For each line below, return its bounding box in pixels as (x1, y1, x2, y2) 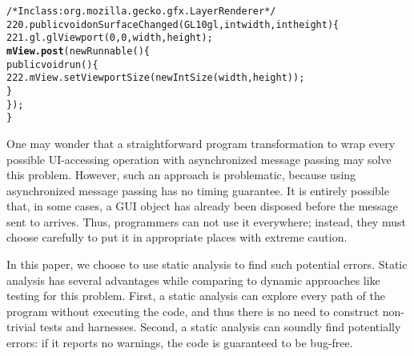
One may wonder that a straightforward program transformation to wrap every (6, 134, 396, 151)
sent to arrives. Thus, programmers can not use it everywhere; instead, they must (6, 213, 406, 230)
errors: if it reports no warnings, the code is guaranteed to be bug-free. (6, 334, 353, 351)
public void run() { (6, 58, 98, 70)
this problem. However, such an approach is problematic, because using (6, 166, 356, 183)
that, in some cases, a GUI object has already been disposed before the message (6, 198, 398, 214)
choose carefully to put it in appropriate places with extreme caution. (6, 229, 348, 246)
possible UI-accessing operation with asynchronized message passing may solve (6, 150, 392, 167)
